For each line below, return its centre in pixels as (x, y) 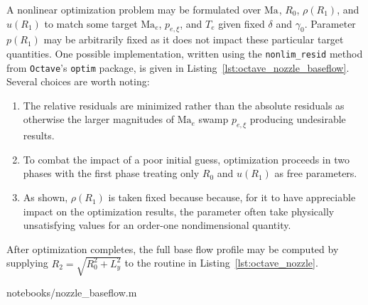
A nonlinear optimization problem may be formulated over (134, 9)
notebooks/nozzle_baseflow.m (72, 292)
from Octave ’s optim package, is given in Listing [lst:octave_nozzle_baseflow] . (178, 67)
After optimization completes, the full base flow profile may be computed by (173, 248)
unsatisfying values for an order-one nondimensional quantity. (157, 225)
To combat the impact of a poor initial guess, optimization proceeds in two (186, 159)
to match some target (91, 23)
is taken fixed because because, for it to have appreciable (232, 197)
